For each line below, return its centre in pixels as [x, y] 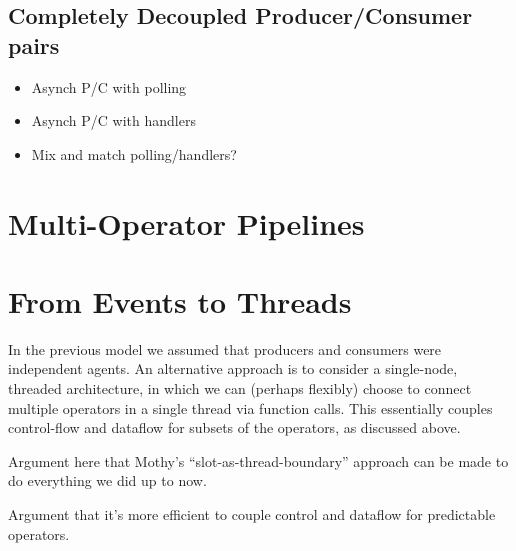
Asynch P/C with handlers [113, 120]
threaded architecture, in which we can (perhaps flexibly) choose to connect [240, 388]
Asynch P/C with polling [109, 86]
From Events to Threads [180, 300]
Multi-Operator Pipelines [186, 222]
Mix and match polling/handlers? [134, 153]
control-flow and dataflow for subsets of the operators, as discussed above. [234, 427]
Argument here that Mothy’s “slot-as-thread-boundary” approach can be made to [258, 460]
